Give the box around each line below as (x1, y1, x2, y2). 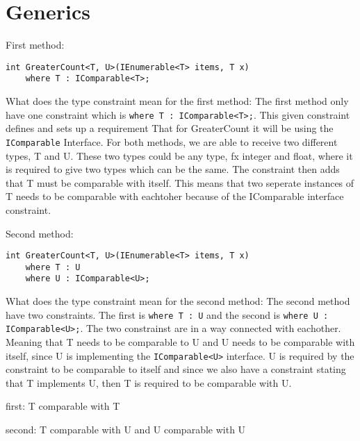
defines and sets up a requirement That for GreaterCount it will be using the (6, 121, 334, 135)
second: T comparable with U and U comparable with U (6, 422, 246, 436)
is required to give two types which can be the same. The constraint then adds (6, 162, 340, 176)
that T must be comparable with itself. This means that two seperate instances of (6, 175, 354, 190)
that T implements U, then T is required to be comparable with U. (6, 375, 292, 390)
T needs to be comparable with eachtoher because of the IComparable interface (6, 189, 344, 203)
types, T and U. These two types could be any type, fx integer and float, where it (6, 148, 353, 163)
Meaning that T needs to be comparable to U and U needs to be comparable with (6, 334, 355, 349)
